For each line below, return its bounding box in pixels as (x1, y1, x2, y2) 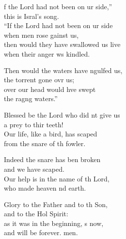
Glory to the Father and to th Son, (4, 199, 108, 209)
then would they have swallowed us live (4, 39, 121, 49)
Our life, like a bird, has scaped (4, 129, 97, 139)
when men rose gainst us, (4, 30, 79, 40)
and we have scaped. (4, 164, 64, 174)
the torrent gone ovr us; (4, 75, 75, 85)
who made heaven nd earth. (4, 183, 86, 193)
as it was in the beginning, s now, (4, 218, 104, 228)
